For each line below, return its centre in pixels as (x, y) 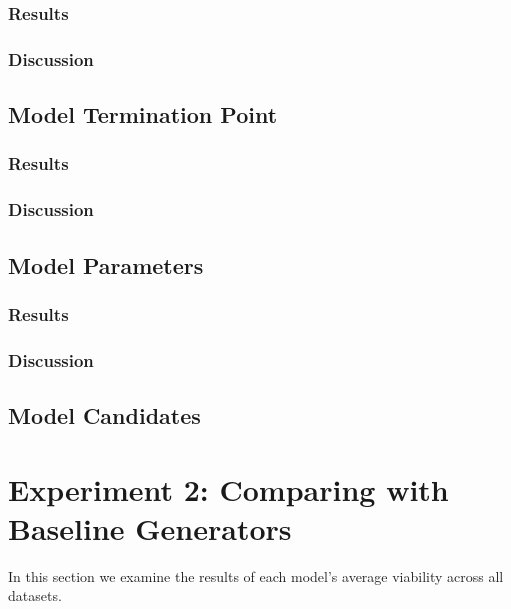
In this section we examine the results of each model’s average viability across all (256, 575)
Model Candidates (104, 415)
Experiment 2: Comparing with (228, 488)
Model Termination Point (143, 114)
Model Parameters (106, 264)
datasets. (35, 595)
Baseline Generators (150, 527)
